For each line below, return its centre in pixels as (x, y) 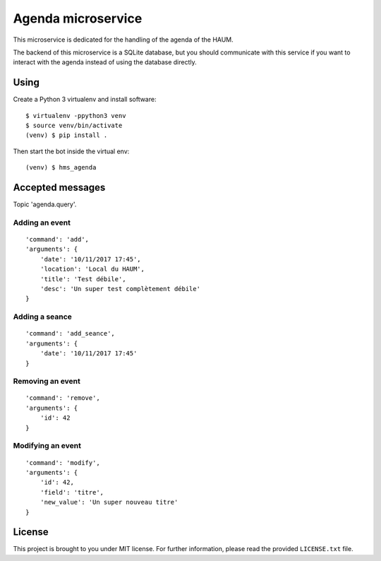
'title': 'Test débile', (83, 279)
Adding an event (42, 223)
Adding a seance (42, 317)
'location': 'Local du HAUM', (92, 269)
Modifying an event (47, 446)
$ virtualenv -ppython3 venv (76, 116)
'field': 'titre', (72, 492)
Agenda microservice (78, 18)
